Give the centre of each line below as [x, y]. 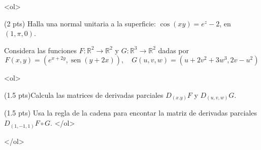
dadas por [173, 50]
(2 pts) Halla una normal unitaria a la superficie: [80, 23]
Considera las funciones [40, 50]
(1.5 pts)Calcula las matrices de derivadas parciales [84, 95]
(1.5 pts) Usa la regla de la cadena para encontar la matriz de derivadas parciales [130, 113]
